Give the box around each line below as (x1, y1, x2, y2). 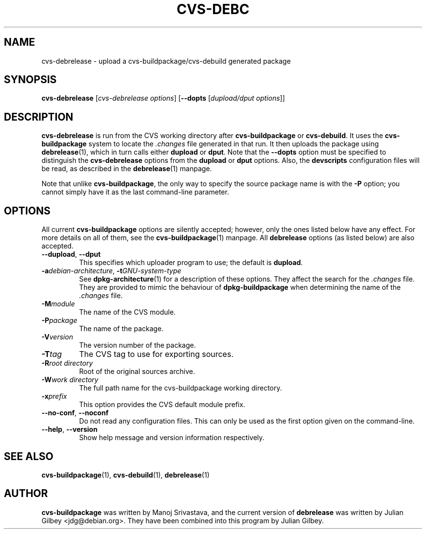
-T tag (41, 349, 62, 359)
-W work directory (41, 375, 99, 384)
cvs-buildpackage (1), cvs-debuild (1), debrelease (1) (41, 470, 210, 479)
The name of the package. (79, 324, 164, 333)
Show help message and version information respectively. (79, 433, 265, 442)
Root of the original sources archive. (79, 367, 195, 376)
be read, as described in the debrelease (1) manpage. (41, 164, 212, 173)
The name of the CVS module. (79, 308, 176, 317)
